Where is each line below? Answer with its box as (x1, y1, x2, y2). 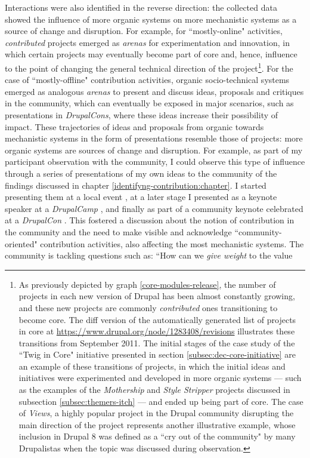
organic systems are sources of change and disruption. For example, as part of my (5, 143, 303, 156)
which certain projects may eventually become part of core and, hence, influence (5, 48, 297, 60)
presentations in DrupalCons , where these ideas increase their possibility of (5, 109, 278, 121)
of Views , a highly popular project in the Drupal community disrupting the (18, 407, 294, 419)
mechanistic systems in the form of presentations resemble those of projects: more (5, 132, 303, 145)
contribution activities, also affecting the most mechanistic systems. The (40, 237, 304, 250)
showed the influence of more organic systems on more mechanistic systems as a (5, 13, 297, 25)
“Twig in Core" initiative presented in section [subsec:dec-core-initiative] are (18, 348, 296, 361)
